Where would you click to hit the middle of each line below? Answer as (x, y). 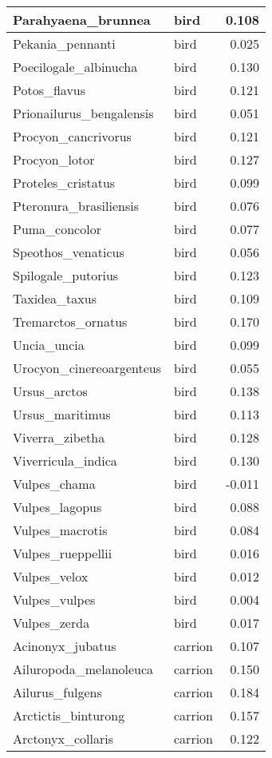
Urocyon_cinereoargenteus (87, 368)
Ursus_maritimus (62, 414)
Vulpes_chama (54, 484)
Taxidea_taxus (55, 298)
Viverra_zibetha (59, 437)
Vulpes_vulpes (54, 599)
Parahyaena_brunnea (82, 20)
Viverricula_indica (65, 460)
